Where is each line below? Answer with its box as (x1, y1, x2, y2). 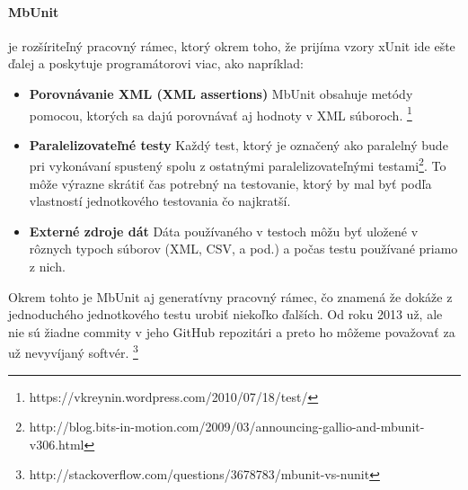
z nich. (29, 257, 66, 276)
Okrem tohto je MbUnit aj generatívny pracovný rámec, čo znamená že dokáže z (8, 287, 453, 306)
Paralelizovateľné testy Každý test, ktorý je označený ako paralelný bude (29, 135, 448, 154)
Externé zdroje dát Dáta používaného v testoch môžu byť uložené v (29, 221, 419, 240)
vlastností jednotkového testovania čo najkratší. (29, 192, 291, 210)
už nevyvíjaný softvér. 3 (8, 341, 138, 362)
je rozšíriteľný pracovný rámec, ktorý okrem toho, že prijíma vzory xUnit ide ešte (8, 36, 455, 55)
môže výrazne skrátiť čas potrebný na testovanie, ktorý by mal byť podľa (29, 174, 432, 192)
